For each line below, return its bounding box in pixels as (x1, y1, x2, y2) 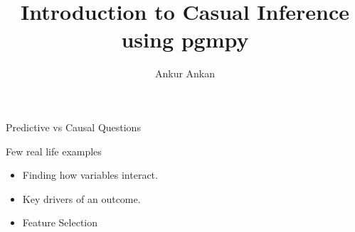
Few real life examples (6, 143, 102, 158)
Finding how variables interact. (22, 167, 158, 182)
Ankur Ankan (154, 66, 216, 81)
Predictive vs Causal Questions (6, 119, 141, 134)
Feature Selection (22, 215, 98, 230)
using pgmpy (121, 25, 249, 54)
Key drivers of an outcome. (22, 191, 141, 206)
